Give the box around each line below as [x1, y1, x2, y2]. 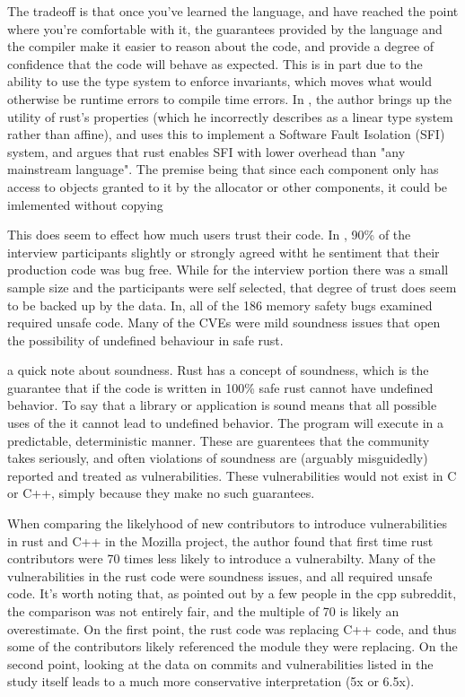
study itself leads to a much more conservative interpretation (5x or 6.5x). [7, 672, 415, 691]
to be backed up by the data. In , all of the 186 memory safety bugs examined [7, 295, 433, 314]
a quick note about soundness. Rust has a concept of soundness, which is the [7, 361, 429, 379]
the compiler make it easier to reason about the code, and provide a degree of [7, 37, 434, 56]
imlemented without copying [7, 195, 163, 213]
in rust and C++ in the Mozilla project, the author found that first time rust [7, 531, 434, 550]
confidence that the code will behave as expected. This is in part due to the [7, 54, 423, 73]
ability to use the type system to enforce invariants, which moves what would [7, 72, 432, 91]
